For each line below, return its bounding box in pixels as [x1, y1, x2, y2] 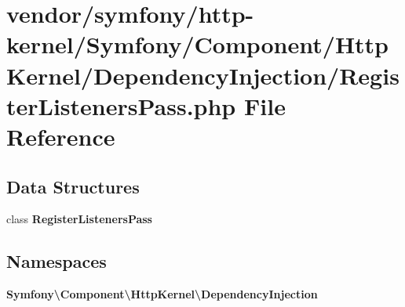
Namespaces [6, 249, 107, 273]
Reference [6, 120, 115, 152]
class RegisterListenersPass [6, 211, 152, 227]
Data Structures [6, 174, 140, 198]
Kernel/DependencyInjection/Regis [6, 59, 400, 91]
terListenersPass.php [6, 89, 236, 121]
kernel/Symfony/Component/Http [6, 28, 389, 60]
